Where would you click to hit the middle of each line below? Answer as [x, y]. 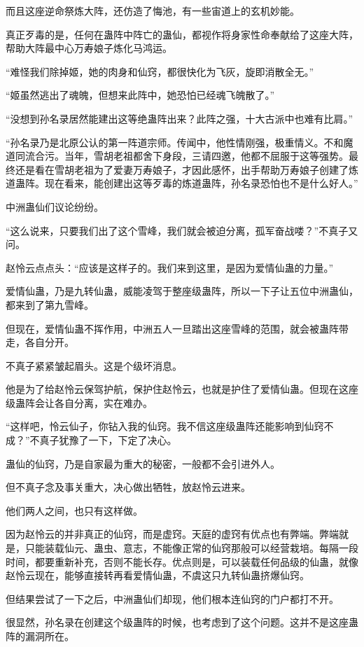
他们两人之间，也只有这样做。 [74, 510]
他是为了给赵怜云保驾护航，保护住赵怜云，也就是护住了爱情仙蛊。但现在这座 [182, 389]
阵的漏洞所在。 [40, 636]
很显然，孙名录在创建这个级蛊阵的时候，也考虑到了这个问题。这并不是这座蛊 [182, 622]
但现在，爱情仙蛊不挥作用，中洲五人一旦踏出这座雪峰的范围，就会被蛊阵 [172, 328]
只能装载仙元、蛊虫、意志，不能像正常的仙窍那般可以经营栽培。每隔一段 [191, 548]
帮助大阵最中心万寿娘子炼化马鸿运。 [89, 48]
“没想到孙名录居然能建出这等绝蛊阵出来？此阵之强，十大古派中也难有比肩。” [180, 118]
